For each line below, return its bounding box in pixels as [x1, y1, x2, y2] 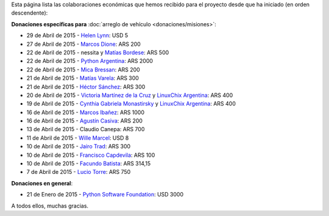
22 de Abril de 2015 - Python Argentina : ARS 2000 [26, 57, 154, 65]
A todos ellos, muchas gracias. [11, 202, 88, 209]
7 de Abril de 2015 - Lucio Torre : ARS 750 [26, 168, 131, 176]
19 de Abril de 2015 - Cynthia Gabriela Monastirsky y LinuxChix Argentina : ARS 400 [26, 100, 236, 107]
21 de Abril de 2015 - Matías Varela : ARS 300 [26, 74, 140, 82]
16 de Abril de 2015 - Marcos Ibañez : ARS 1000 [26, 109, 145, 116]
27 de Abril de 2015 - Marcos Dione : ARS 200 [26, 40, 141, 48]
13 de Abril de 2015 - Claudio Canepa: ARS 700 [26, 126, 145, 133]
